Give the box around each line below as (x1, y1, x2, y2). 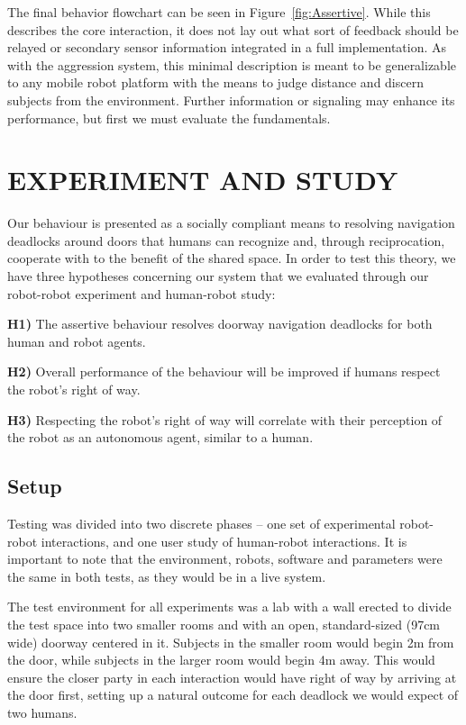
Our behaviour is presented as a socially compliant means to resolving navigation (7, 213, 455, 232)
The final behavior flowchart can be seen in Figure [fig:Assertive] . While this (7, 3, 431, 21)
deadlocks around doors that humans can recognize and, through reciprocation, (7, 231, 445, 249)
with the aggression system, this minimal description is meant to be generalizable (7, 55, 457, 74)
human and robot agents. (7, 331, 146, 350)
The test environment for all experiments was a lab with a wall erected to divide (7, 597, 452, 616)
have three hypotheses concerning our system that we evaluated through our (7, 267, 429, 285)
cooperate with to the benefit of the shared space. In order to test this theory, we (7, 249, 456, 267)
